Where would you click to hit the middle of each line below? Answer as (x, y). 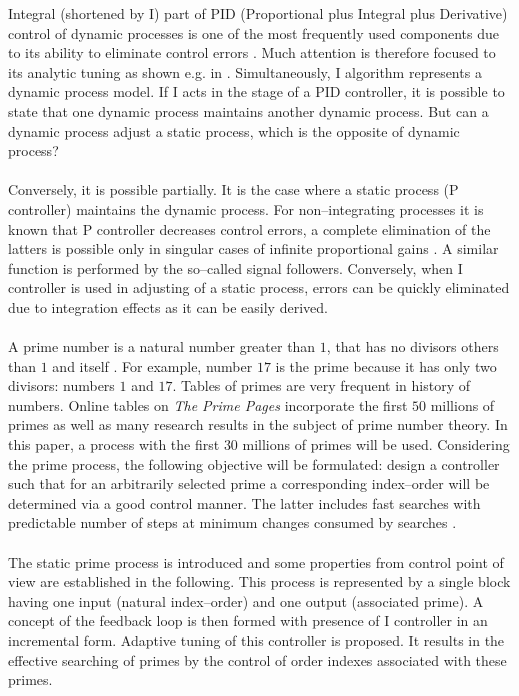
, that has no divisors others (412, 346)
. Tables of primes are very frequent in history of (321, 385)
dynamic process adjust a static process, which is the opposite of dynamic (234, 130)
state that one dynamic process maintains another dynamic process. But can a (248, 110)
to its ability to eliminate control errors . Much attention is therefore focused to (252, 52)
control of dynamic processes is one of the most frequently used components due (254, 32)
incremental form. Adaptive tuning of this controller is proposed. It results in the (256, 640)
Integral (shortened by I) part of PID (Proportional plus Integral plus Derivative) (258, 13)
